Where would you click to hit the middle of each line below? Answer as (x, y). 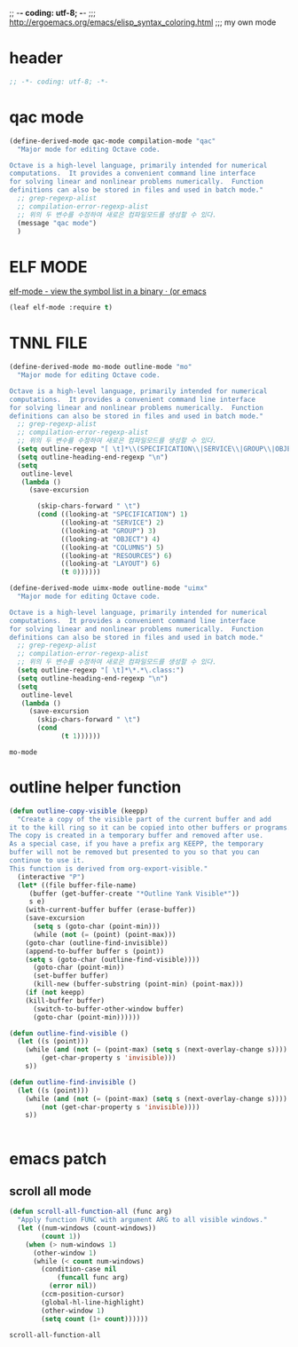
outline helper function (95, 788)
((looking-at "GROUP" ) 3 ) (109, 531)
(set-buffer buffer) (71, 976)
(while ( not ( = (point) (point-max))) (104, 934)
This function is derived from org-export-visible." (109, 869)
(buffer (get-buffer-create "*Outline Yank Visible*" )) (134, 894)
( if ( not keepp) (55, 993)
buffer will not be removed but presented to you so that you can (134, 852)
